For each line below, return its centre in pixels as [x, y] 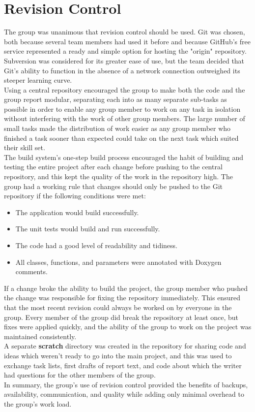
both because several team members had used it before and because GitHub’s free [127, 41]
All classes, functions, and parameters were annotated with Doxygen [118, 262]
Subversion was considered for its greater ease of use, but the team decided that [124, 60]
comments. [31, 271]
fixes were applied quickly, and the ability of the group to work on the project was [128, 327]
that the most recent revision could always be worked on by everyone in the [118, 307]
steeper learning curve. [38, 80]
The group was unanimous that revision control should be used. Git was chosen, [125, 32]
